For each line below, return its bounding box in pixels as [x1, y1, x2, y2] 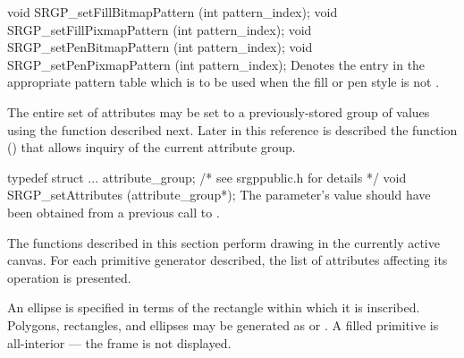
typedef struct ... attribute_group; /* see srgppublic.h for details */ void [7, 167, 407, 186]
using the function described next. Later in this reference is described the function [7, 120, 458, 139]
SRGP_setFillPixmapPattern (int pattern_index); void [7, 20, 312, 38]
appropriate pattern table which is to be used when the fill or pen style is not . [7, 72, 440, 91]
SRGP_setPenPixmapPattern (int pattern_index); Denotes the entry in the [7, 55, 426, 73]
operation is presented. [7, 268, 131, 286]
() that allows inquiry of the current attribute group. [7, 138, 296, 157]
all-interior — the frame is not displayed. [7, 333, 232, 352]
